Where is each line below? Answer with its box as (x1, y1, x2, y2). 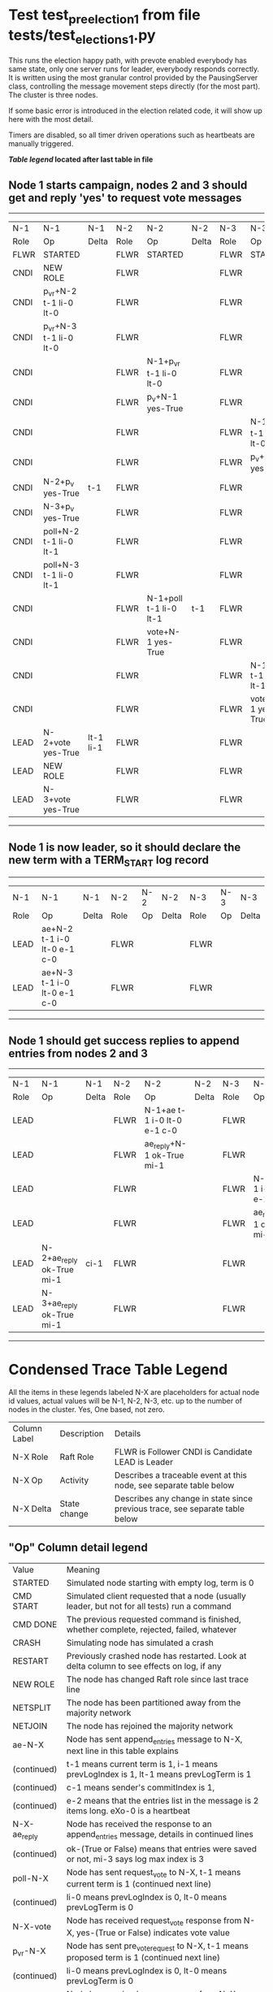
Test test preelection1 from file (8, 6, 201, 27)
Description (59, 1427, 104, 1439)
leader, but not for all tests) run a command (66, 1600, 232, 1612)
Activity (59, 1475, 89, 1486)
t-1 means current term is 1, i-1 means (66, 1758, 219, 1769)
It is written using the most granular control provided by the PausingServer (8, 73, 258, 83)
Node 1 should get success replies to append (8, 1033, 240, 1047)
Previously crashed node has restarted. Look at (66, 1650, 247, 1661)
